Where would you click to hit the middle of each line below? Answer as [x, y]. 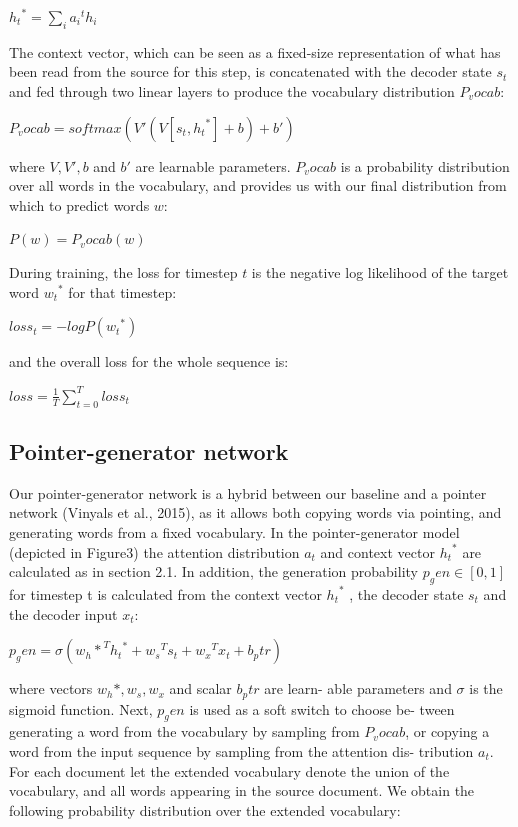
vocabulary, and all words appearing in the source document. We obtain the [242, 790]
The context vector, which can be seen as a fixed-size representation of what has [255, 51]
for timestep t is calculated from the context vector [165, 593]
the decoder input [63, 613]
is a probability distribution [425, 165]
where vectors [51, 688]
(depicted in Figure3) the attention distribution [154, 551]
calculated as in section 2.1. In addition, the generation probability [213, 571]
